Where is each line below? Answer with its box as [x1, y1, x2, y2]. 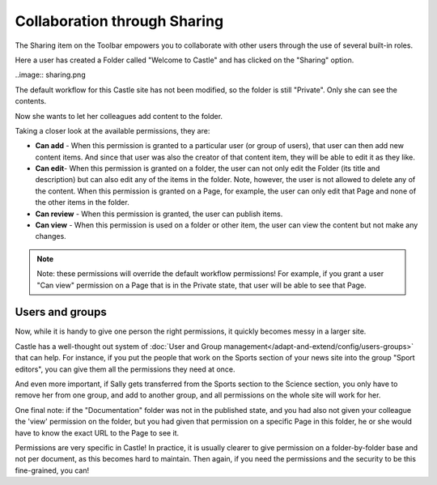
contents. [15, 96, 47, 106]
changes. [35, 232, 66, 241]
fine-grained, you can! [15, 466, 90, 475]
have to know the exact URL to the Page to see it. [15, 428, 180, 437]
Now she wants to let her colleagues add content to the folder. [15, 111, 223, 121]
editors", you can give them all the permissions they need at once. [15, 364, 235, 374]
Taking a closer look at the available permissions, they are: [15, 126, 210, 135]
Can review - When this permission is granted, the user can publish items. [35, 209, 283, 219]
